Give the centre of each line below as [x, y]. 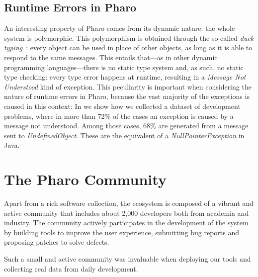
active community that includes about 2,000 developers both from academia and [127, 213]
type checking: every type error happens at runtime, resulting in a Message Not [125, 77]
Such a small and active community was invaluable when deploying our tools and [128, 259]
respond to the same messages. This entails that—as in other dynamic [111, 57]
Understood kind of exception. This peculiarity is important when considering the [128, 86]
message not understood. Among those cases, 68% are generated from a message [126, 126]
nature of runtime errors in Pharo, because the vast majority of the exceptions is [127, 96]
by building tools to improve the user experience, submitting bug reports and [122, 232]
